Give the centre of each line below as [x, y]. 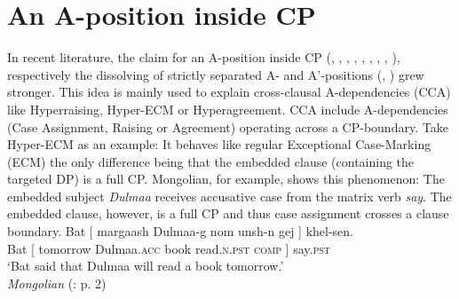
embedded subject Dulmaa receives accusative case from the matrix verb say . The [229, 196]
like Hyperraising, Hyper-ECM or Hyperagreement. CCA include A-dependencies [228, 109]
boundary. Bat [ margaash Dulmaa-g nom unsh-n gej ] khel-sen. [180, 231]
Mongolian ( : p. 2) [57, 283]
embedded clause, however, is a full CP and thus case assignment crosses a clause [228, 213]
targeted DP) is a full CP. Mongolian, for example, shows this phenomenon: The [226, 179]
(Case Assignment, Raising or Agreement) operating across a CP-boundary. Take [228, 126]
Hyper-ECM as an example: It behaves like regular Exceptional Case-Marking [219, 144]
